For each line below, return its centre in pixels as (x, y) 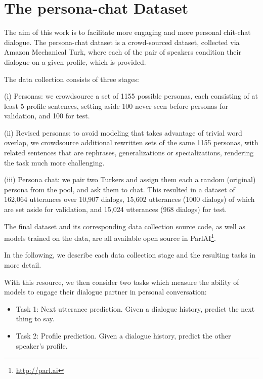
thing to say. (35, 319)
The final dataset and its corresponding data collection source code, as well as (125, 226)
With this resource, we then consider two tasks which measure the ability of (122, 282)
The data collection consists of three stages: (72, 79)
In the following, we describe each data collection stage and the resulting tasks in (130, 255)
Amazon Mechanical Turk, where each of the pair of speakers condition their (123, 52)
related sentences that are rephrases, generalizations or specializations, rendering (129, 153)
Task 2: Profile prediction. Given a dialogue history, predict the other (123, 336)
